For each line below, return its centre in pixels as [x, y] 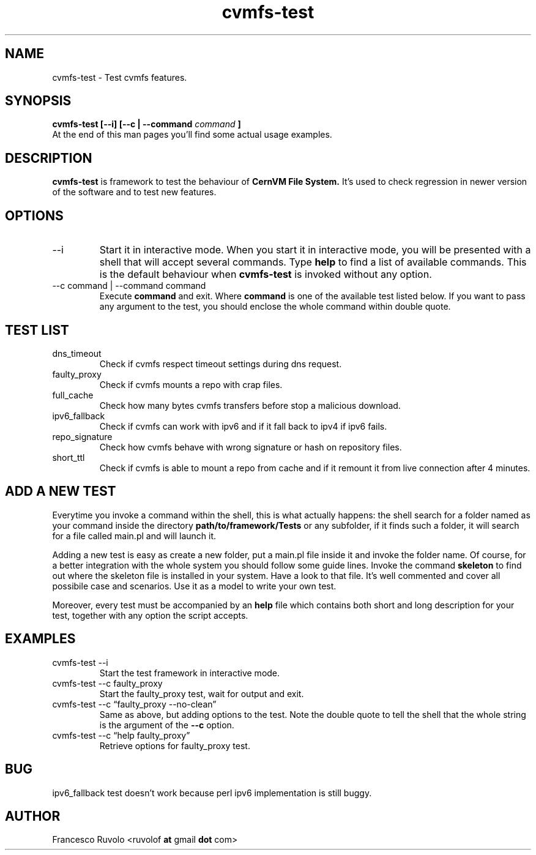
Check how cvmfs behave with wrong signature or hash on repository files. [251, 447]
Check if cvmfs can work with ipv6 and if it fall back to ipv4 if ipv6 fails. [243, 426]
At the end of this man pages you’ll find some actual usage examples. [192, 135]
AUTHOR [33, 816]
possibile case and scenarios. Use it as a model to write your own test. [194, 586]
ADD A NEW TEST [61, 491]
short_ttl [69, 457]
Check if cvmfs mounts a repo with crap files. [191, 384]
